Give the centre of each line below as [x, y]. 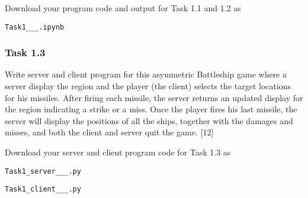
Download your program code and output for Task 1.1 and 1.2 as [123, 8]
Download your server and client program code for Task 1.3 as [118, 152]
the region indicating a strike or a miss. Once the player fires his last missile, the [151, 109]
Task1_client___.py [43, 189]
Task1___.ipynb [35, 27]
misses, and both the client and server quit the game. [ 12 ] [109, 132]
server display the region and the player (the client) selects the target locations [148, 86]
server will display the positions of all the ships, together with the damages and [149, 120]
